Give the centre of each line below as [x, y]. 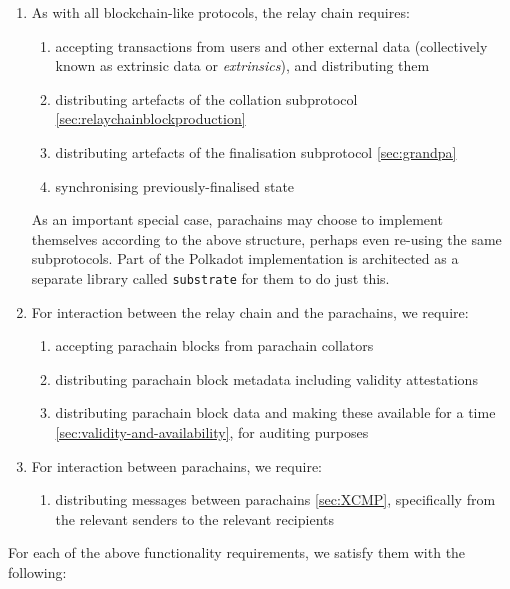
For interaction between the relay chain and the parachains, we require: [250, 311]
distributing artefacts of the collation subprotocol [206, 98]
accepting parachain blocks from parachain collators [214, 345]
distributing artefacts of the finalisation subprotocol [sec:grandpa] [256, 151]
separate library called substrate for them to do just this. [210, 277]
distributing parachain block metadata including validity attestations [266, 378]
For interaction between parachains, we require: [176, 465]
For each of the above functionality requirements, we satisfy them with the [237, 552]
